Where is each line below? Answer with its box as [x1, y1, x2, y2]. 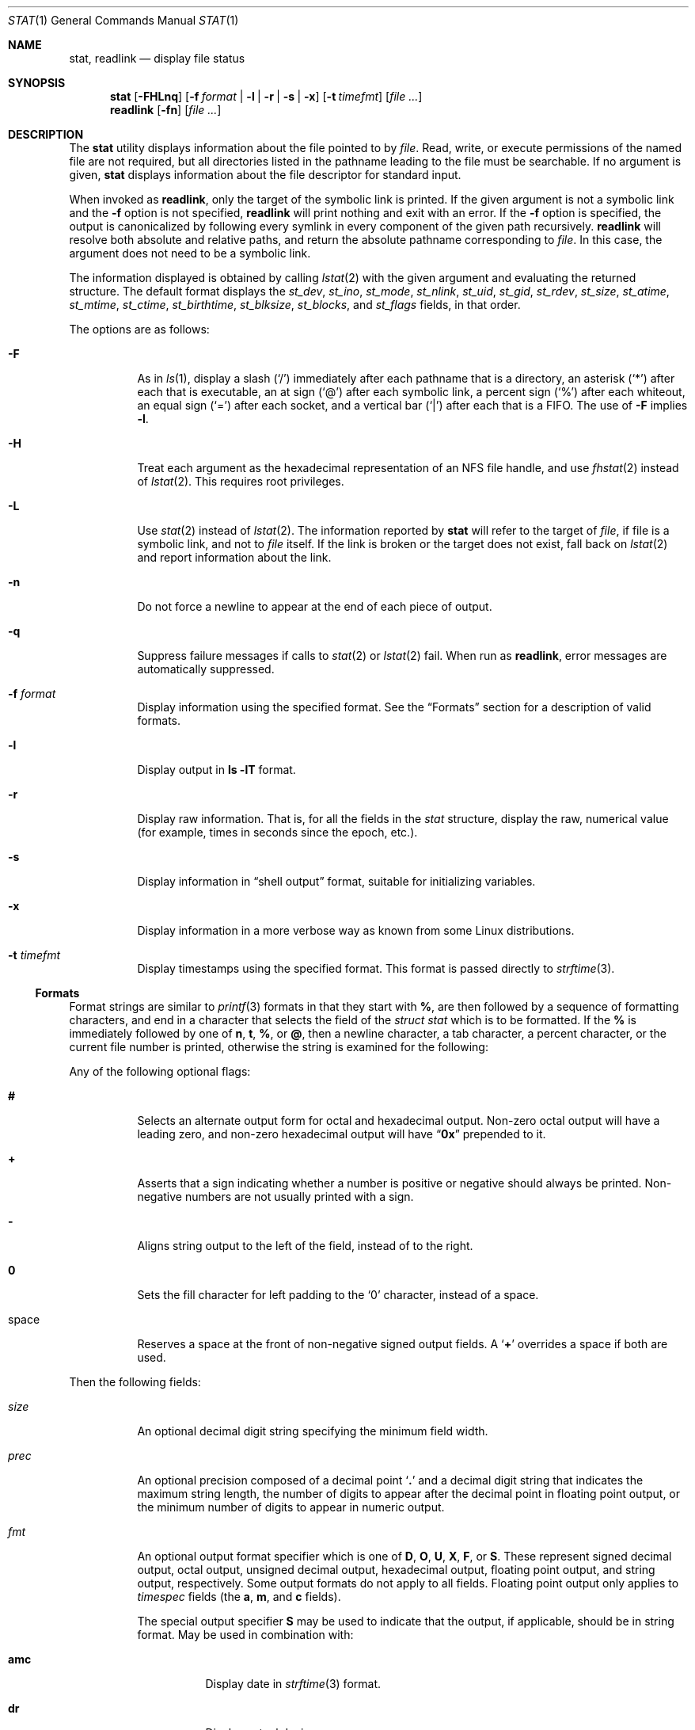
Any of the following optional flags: [69, 1065, 251, 1078]
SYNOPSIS [8, 76, 66, 90]
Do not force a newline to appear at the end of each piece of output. [137, 600, 492, 613]
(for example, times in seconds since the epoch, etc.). [137, 825, 418, 839]
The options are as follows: [69, 322, 210, 336]
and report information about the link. [137, 551, 332, 564]
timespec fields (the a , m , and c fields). [137, 1590, 341, 1603]
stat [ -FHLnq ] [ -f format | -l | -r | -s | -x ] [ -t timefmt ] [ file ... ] [110, 90, 423, 103]
